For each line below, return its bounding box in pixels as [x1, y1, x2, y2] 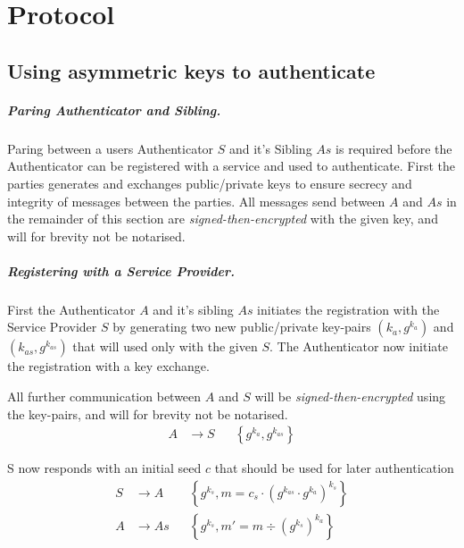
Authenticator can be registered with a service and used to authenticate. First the [7, 156, 455, 175]
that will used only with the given [72, 337, 258, 356]
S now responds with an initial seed [7, 459, 202, 477]
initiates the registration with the [257, 299, 440, 318]
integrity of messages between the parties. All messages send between [7, 191, 385, 210]
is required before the [336, 139, 452, 157]
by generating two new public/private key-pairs [112, 317, 371, 336]
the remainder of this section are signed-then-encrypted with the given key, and [7, 209, 438, 228]
